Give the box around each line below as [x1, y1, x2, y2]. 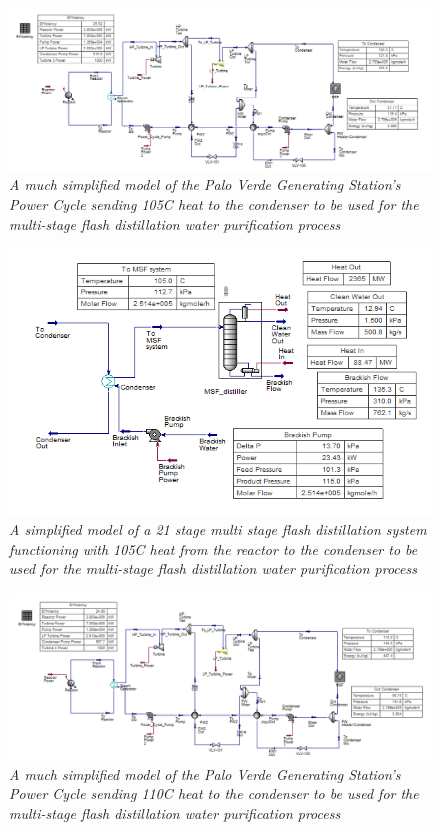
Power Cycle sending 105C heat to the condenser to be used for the [9, 193, 419, 214]
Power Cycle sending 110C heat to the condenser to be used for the [9, 783, 419, 804]
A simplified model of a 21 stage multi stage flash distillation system [9, 519, 427, 540]
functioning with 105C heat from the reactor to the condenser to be [9, 538, 418, 559]
